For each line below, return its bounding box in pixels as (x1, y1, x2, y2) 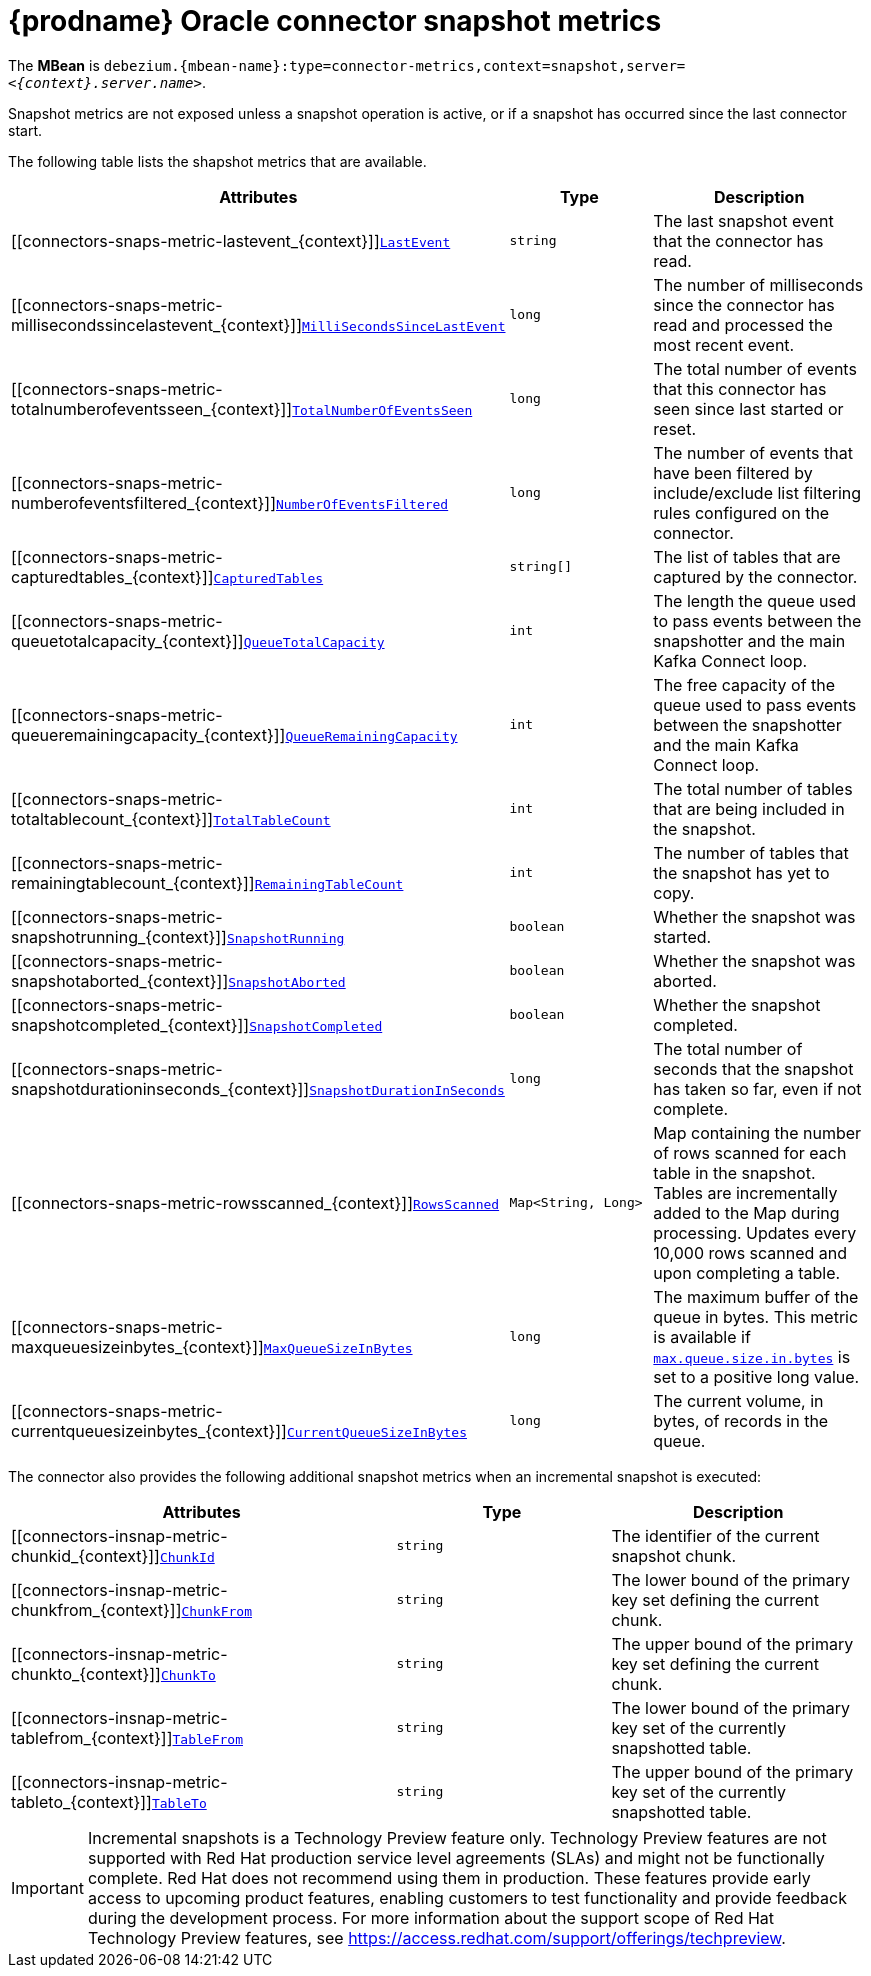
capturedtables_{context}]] (11, 566, 214, 587)
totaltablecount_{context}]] (11, 808, 214, 829)
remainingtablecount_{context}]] (11, 872, 255, 893)
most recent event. (653, 334, 795, 355)
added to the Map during (653, 1202, 840, 1223)
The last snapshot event (653, 210, 834, 231)
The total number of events (653, 358, 857, 379)
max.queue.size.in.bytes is (653, 1346, 851, 1367)
